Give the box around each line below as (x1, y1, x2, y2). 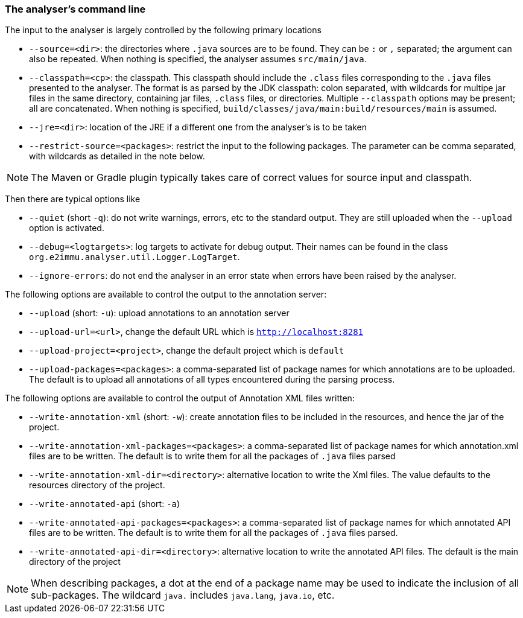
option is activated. (29, 223, 104, 234)
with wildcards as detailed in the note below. (29, 151, 205, 162)
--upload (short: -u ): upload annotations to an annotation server (29, 308, 290, 319)
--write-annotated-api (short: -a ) (29, 499, 180, 509)
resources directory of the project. (29, 480, 165, 491)
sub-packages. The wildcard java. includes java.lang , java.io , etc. (31, 589, 335, 602)
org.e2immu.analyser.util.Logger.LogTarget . (29, 252, 240, 263)
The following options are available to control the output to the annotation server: (5, 289, 327, 300)
